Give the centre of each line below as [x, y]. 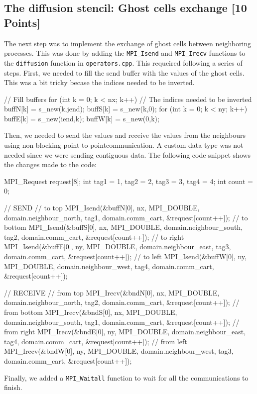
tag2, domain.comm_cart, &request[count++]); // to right [94, 237]
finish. [13, 387]
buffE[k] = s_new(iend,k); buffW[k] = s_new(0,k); [82, 118]
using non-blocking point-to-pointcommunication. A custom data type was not [124, 145]
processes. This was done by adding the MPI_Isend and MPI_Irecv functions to [125, 53]
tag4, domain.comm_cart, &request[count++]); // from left [96, 341]
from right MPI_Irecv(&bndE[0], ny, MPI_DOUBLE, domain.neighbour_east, [125, 332]
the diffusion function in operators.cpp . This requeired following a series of [123, 62]
